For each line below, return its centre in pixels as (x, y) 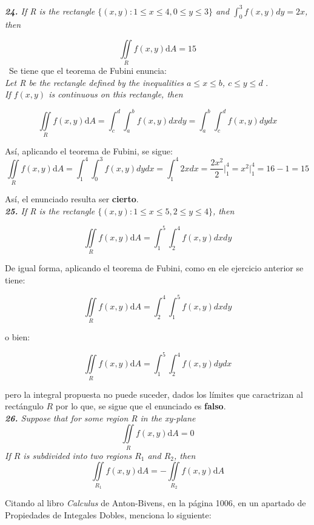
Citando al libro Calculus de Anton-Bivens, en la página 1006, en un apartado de (155, 503)
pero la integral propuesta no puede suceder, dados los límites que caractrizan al (154, 394)
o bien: (18, 337)
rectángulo (24, 406)
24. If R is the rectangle (50, 11)
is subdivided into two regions (78, 455)
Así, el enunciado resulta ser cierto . (72, 199)
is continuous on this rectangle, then (116, 94)
